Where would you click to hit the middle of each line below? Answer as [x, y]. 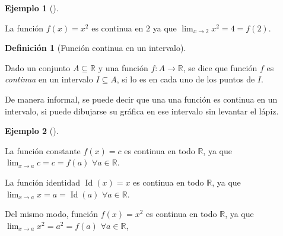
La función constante [43, 150]
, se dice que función [220, 67]
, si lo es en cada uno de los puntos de [186, 79]
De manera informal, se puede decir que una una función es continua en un [141, 99]
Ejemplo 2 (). [32, 131]
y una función [123, 67]
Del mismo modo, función [51, 214]
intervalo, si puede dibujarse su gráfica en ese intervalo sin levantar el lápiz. [142, 111]
